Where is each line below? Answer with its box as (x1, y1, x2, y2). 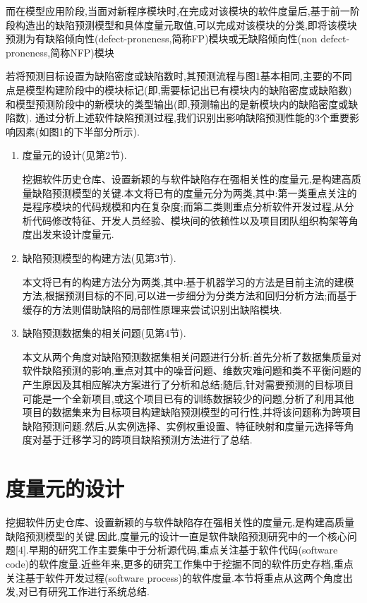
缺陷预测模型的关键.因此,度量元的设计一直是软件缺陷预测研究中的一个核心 (6, 528, 347, 543)
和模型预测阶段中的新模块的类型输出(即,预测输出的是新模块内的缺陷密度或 (6, 96, 349, 111)
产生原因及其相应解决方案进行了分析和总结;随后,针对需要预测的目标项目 (22, 377, 354, 392)
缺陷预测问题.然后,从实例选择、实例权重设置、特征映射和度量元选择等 (22, 418, 344, 433)
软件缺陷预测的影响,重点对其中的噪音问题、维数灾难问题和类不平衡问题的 (22, 363, 361, 378)
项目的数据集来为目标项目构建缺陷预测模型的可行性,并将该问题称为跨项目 (22, 405, 361, 419)
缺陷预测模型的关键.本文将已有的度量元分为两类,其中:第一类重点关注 (32, 185, 347, 200)
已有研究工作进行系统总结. (28, 584, 150, 599)
